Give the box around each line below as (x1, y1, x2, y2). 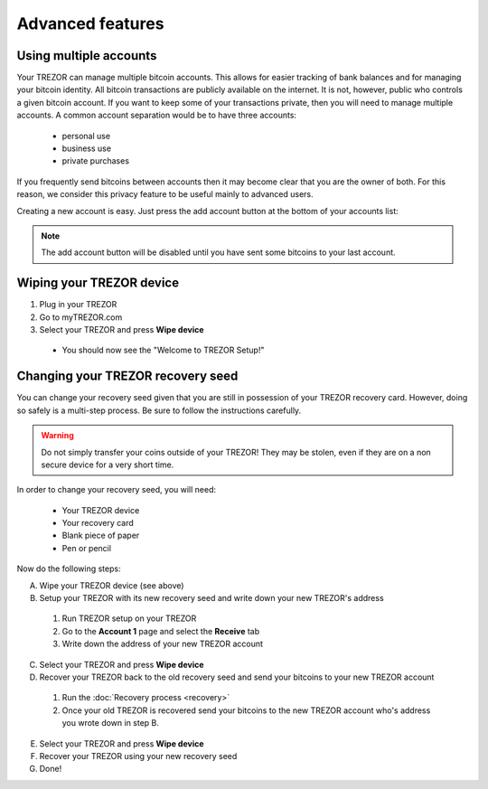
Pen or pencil (61, 542, 112, 553)
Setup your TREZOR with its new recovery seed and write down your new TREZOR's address (39, 593, 384, 604)
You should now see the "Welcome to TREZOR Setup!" (61, 344, 265, 356)
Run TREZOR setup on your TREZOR (61, 613, 197, 624)
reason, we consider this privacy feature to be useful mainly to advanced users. (16, 189, 314, 200)
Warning (41, 430, 74, 441)
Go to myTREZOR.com (39, 312, 123, 323)
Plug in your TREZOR (39, 299, 117, 310)
